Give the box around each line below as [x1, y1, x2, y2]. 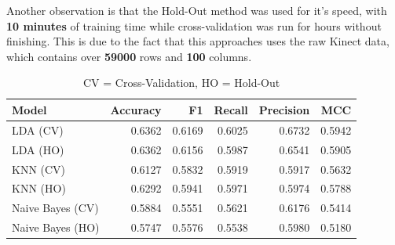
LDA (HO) [12, 141, 64, 157]
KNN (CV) [12, 160, 66, 177]
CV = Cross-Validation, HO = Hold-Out [82, 74, 280, 91]
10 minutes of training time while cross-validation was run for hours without [6, 17, 382, 34]
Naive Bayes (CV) [12, 200, 99, 216]
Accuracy [110, 101, 162, 117]
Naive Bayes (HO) [12, 219, 100, 236]
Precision [258, 101, 310, 117]
